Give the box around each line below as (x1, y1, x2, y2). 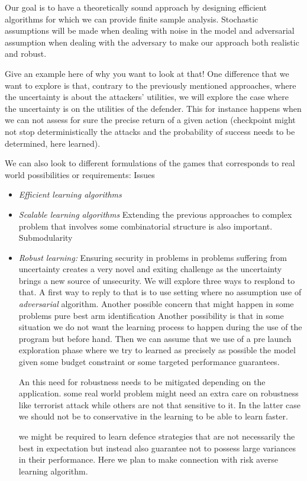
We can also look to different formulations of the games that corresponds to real (5, 157, 295, 169)
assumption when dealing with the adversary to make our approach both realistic (5, 35, 299, 48)
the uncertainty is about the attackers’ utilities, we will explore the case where (5, 91, 289, 103)
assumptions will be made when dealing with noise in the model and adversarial (5, 24, 295, 37)
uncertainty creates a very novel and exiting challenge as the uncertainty (18, 263, 282, 275)
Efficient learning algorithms (18, 188, 122, 201)
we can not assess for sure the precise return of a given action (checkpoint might (5, 114, 296, 126)
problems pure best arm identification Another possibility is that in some (18, 309, 284, 321)
